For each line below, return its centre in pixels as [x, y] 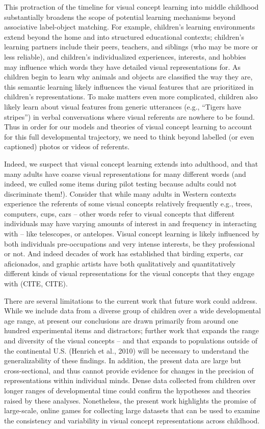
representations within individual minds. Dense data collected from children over [130, 380]
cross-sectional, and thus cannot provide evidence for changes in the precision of [129, 370]
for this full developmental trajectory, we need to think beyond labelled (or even [129, 136]
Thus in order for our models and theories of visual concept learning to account [128, 127]
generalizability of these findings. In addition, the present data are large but [123, 360]
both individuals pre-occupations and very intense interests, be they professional [129, 243]
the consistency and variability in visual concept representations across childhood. [132, 420]
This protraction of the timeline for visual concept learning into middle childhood [131, 7]
